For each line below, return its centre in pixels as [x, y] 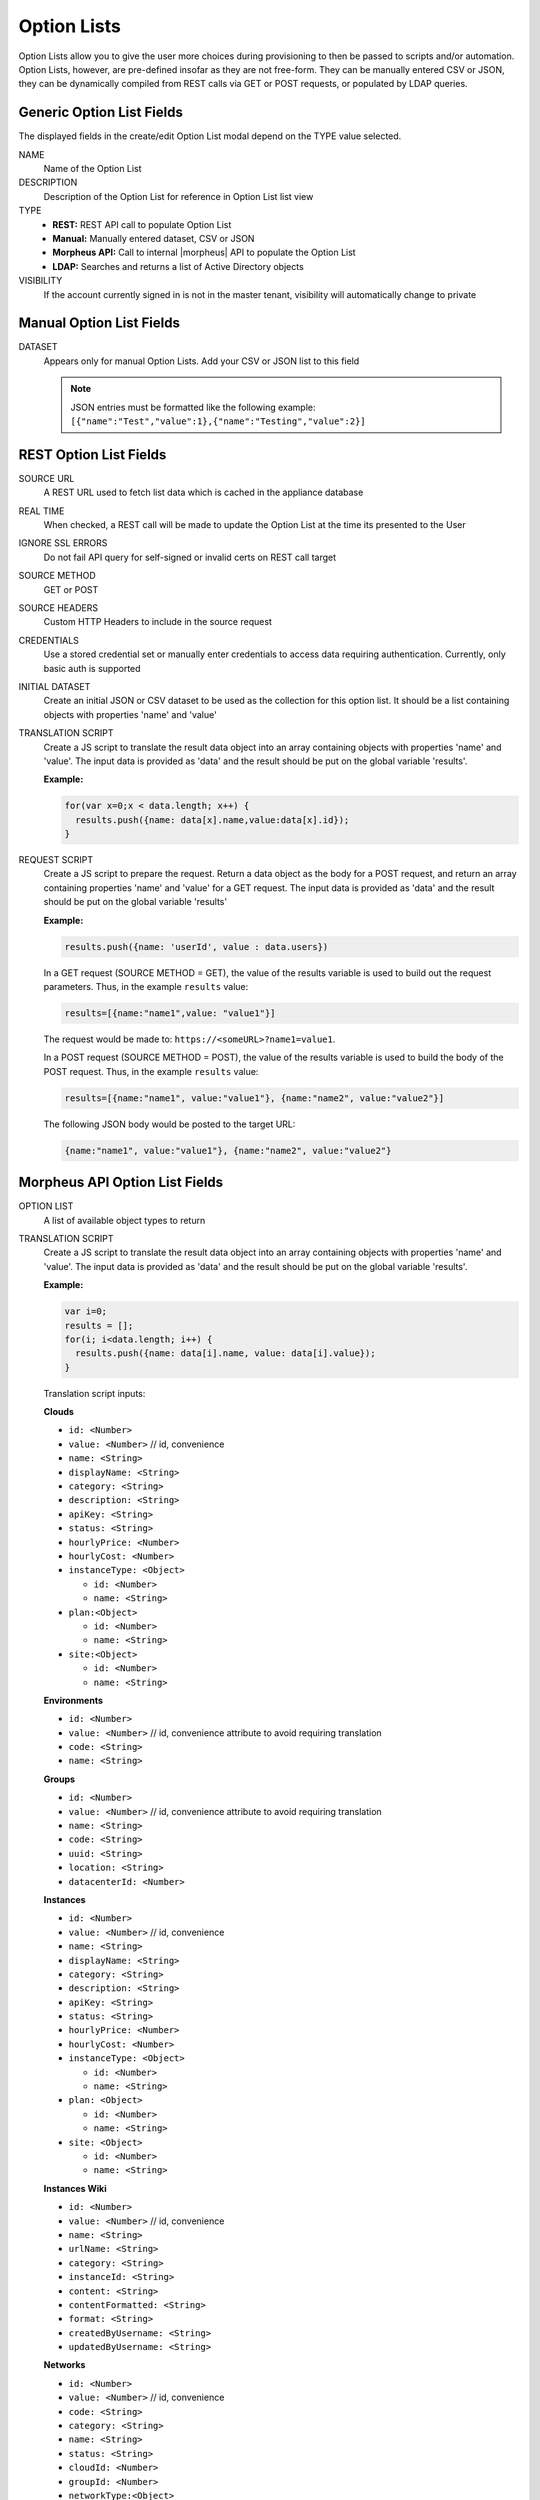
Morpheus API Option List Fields [121, 1182]
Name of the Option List [92, 169]
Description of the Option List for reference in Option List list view [178, 196]
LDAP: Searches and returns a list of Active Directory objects [178, 266]
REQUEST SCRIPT [56, 860]
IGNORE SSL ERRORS [63, 543]
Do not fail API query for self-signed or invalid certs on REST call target [190, 557]
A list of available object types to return [124, 1220]
